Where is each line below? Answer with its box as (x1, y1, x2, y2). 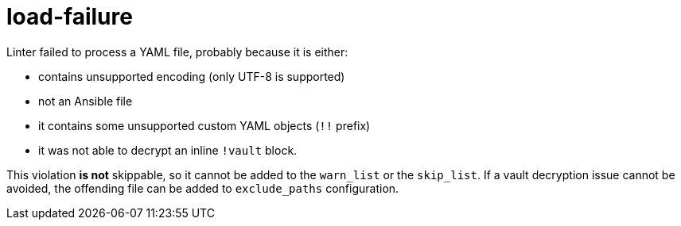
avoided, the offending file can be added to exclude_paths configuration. (6, 181, 399, 195)
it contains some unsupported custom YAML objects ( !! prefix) (38, 118, 371, 132)
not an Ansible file (38, 94, 133, 108)
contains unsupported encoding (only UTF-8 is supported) (38, 69, 345, 83)
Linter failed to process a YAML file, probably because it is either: (6, 44, 348, 59)
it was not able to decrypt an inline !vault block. (38, 143, 298, 157)
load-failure (6, 3, 133, 30)
